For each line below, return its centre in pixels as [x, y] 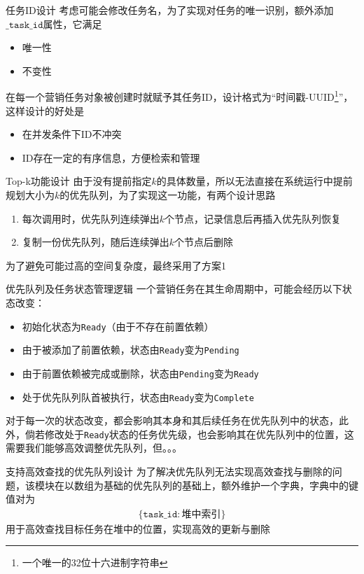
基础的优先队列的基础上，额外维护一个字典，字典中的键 [231, 485]
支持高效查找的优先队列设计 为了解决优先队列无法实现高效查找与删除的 [169, 471]
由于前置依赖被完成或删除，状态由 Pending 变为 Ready [140, 373]
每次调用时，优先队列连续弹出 [91, 218]
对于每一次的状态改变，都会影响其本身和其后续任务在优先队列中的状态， [172, 420]
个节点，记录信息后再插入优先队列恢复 [253, 218]
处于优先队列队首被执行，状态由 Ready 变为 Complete [138, 397]
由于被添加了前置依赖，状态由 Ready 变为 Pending [131, 350]
